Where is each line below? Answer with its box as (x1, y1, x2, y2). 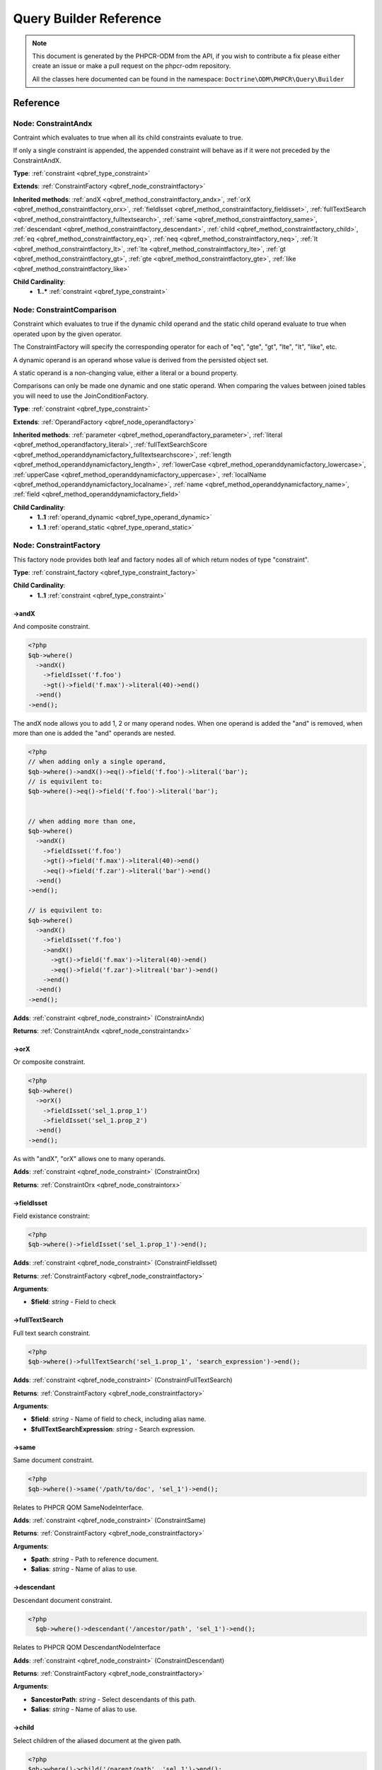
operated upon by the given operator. (13, 329, 122, 338)
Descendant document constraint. (13, 1596, 112, 1604)
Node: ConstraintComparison (13, 305, 117, 315)
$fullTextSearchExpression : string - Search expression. (30, 1424, 196, 1433)
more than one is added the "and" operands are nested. (13, 729, 176, 737)
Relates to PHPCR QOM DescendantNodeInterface (13, 1643, 161, 1652)
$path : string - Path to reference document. (30, 1555, 159, 1564)
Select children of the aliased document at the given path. (13, 1736, 182, 1745)
